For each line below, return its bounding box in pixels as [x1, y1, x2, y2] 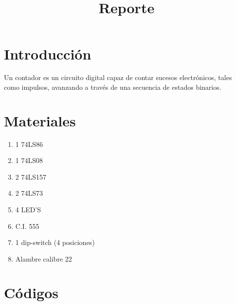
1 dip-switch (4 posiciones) [15, 237, 95, 247]
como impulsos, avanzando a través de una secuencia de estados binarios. [4, 81, 221, 92]
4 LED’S [15, 204, 41, 214]
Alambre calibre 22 [15, 253, 72, 264]
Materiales [4, 110, 76, 130]
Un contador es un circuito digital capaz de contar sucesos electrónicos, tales [4, 72, 232, 82]
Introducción [4, 44, 91, 64]
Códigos [4, 282, 59, 302]
